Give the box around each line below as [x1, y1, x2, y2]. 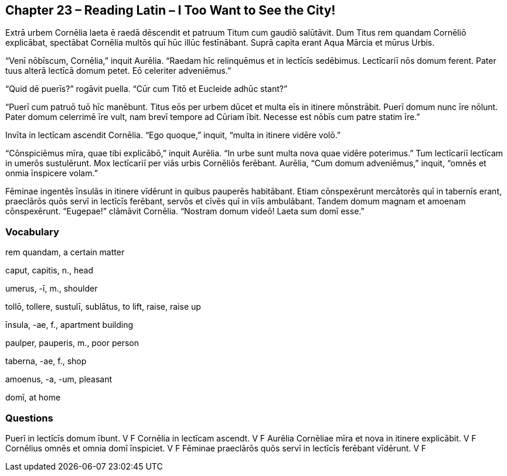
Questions [5, 412, 53, 424]
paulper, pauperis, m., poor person [5, 338, 139, 348]
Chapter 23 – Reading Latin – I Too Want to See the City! [5, 3, 336, 18]
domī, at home [5, 392, 61, 403]
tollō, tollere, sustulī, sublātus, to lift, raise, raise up [5, 302, 201, 312]
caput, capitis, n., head [5, 265, 93, 276]
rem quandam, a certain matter [5, 247, 125, 258]
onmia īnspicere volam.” [5, 168, 98, 179]
